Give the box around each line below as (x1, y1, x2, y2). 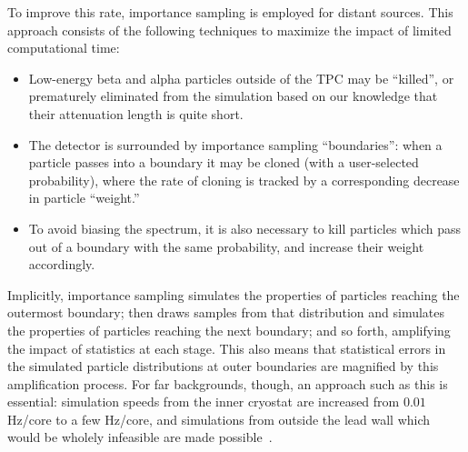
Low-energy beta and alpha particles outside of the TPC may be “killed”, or (28, 68, 454, 87)
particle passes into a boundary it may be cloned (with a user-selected (28, 153, 419, 172)
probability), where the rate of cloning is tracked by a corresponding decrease (28, 170, 460, 189)
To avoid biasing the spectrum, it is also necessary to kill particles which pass (28, 218, 462, 237)
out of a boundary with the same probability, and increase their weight (28, 236, 424, 256)
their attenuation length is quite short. (28, 104, 244, 123)
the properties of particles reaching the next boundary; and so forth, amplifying (7, 320, 451, 339)
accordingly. (28, 255, 95, 274)
